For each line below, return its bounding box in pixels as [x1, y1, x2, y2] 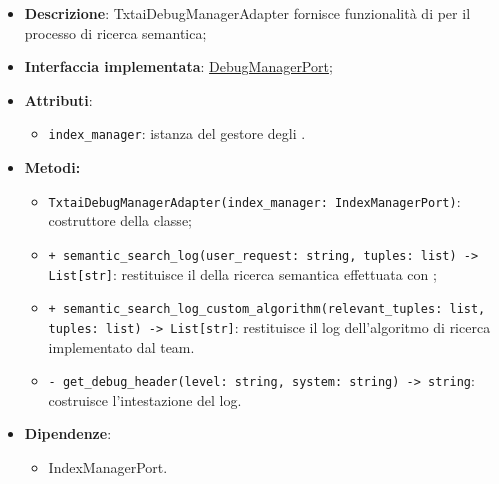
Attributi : [24, 89, 93, 110]
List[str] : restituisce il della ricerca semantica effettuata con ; [48, 263, 437, 284]
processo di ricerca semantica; [24, 22, 207, 43]
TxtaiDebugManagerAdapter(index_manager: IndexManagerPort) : [48, 190, 461, 211]
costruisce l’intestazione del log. [48, 389, 242, 410]
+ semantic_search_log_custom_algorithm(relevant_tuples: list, [48, 302, 486, 317]
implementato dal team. [48, 336, 195, 357]
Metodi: [24, 157, 81, 178]
